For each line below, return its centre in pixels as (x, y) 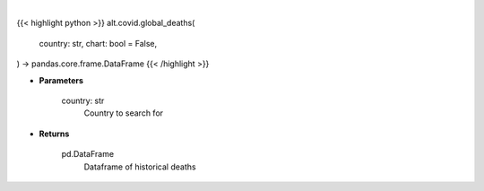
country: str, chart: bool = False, (98, 43)
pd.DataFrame (88, 154)
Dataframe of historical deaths (140, 167)
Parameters (61, 80)
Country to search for (124, 113)
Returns (54, 134)
